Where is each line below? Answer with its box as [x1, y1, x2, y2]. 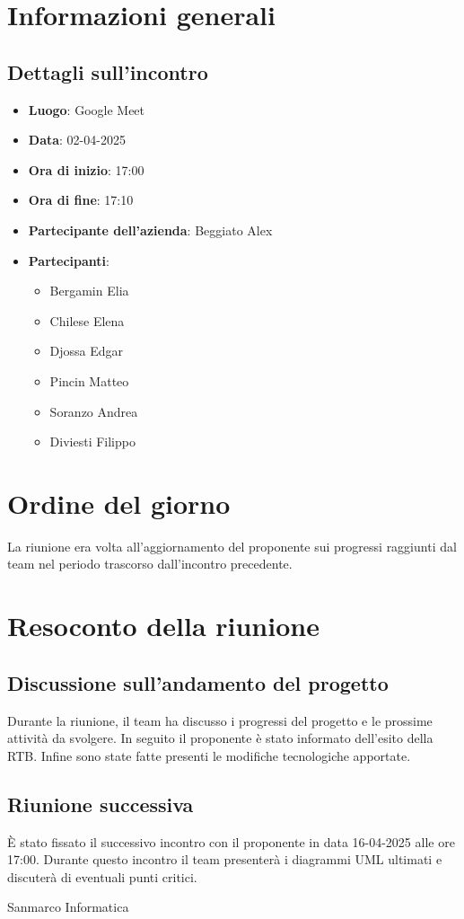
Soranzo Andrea [49, 402, 138, 420]
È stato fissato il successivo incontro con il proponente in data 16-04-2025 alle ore [7, 832, 455, 851]
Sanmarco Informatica [7, 897, 129, 916]
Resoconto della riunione [7, 607, 320, 644]
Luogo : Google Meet [28, 100, 145, 119]
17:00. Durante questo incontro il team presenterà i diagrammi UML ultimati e [7, 850, 442, 869]
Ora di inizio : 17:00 [28, 160, 144, 179]
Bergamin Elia [49, 281, 129, 300]
